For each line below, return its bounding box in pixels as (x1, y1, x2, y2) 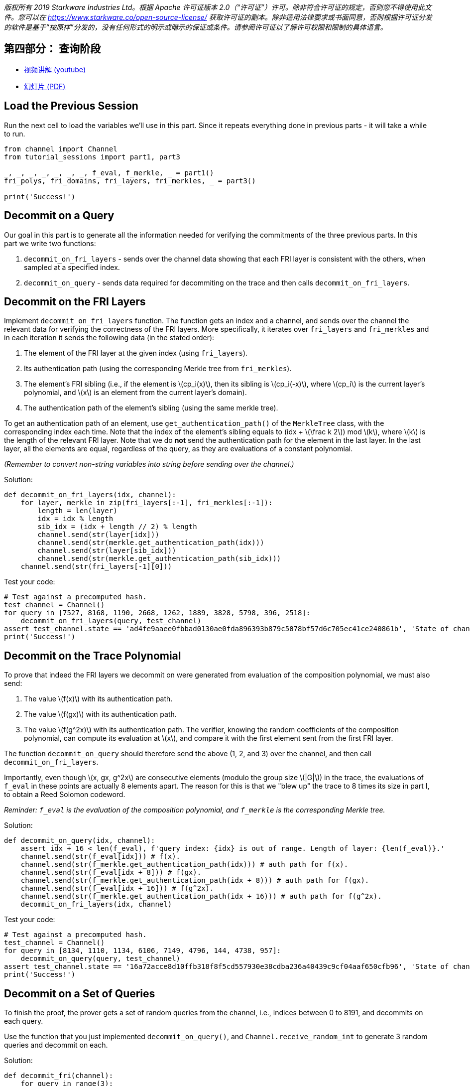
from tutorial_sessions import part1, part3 (4, 152, 181, 161)
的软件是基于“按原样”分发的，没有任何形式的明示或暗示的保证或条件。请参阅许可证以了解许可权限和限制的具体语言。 (4, 23, 387, 31)
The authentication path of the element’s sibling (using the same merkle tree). (24, 404, 278, 412)
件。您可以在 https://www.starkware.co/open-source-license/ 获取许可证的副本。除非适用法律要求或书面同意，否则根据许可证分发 (4, 13, 432, 21)
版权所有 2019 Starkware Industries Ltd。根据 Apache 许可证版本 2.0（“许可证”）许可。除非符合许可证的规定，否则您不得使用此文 (4, 3, 432, 11)
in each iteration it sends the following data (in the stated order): (4, 333, 215, 342)
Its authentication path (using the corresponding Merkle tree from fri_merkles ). (24, 364, 292, 373)
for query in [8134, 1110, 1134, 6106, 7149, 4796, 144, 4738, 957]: (4, 947, 281, 955)
